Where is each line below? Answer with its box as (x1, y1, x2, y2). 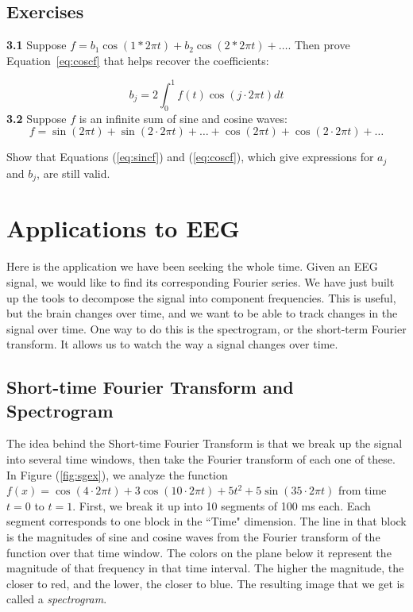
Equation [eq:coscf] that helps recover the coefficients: (6, 52, 269, 68)
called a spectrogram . (6, 591, 107, 607)
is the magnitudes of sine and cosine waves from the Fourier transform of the (6, 529, 380, 545)
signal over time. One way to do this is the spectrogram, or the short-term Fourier (6, 320, 407, 337)
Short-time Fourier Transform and (6, 375, 294, 399)
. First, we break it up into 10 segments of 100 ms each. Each (72, 497, 371, 514)
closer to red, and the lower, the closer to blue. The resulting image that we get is (6, 575, 404, 591)
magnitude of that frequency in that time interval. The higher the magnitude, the (6, 560, 404, 576)
